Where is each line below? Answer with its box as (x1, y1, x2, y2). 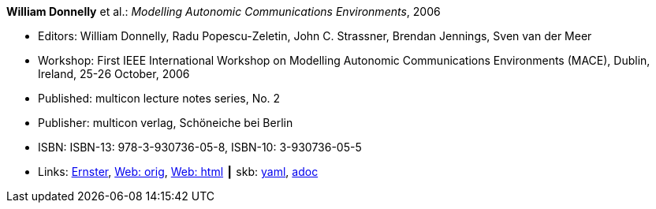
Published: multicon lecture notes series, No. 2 (38, 91, 281, 105)
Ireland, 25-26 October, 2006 (38, 67, 190, 80)
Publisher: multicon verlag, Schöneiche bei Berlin (38, 116, 293, 129)
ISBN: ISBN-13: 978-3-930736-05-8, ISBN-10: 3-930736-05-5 (38, 140, 362, 154)
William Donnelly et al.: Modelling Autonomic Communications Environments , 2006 (6, 5, 441, 18)
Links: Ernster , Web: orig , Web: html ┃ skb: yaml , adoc (38, 165, 319, 178)
